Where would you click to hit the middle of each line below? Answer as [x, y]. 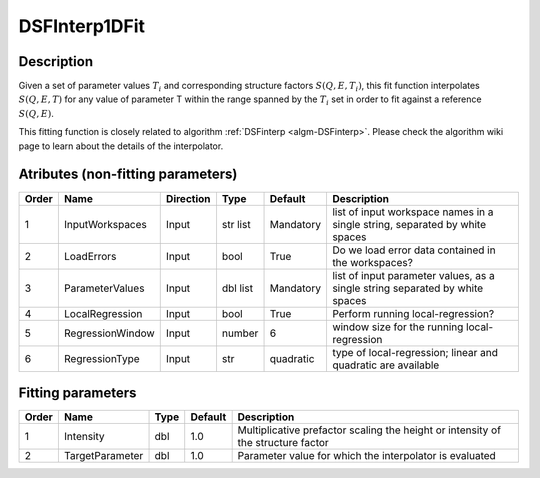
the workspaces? [372, 262]
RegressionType [101, 358]
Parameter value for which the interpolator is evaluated [367, 456]
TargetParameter [103, 456]
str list [236, 224]
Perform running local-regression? [413, 313]
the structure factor [283, 443]
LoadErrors [90, 256]
